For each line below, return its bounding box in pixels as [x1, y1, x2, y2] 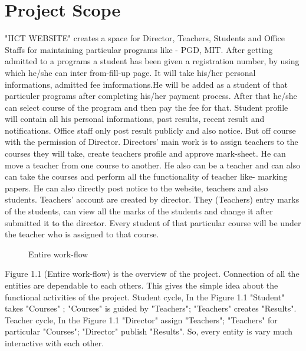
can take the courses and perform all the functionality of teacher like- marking [5, 170, 288, 183]
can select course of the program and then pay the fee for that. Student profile [5, 101, 288, 113]
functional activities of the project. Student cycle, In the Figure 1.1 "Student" [5, 290, 285, 303]
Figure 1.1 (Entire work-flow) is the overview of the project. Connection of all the [5, 267, 300, 280]
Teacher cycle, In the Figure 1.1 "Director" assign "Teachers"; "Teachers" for [5, 313, 278, 326]
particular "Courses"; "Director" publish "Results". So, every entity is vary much [5, 325, 292, 337]
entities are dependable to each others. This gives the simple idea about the [5, 279, 278, 291]
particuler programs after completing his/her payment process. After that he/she [5, 90, 297, 102]
